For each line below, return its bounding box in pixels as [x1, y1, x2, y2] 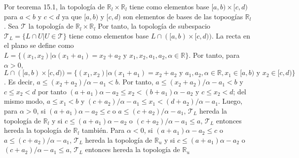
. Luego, [218, 96, 243, 106]
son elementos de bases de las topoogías [123, 11, 243, 21]
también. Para [81, 125, 125, 135]
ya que [62, 11, 82, 21]
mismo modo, [4, 96, 45, 106]
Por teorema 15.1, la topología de [4, 1, 105, 11]
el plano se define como [4, 40, 74, 50]
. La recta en [212, 30, 251, 40]
